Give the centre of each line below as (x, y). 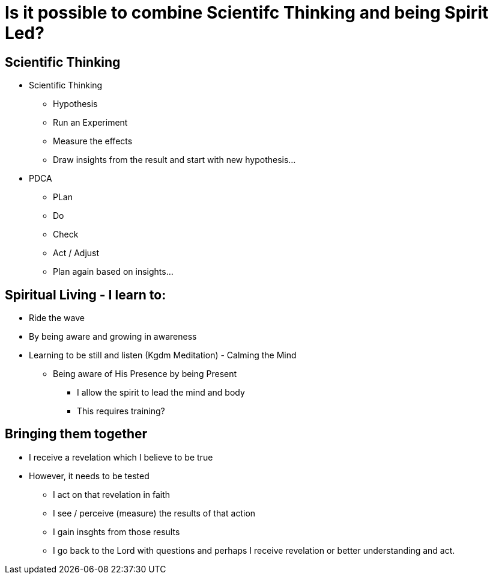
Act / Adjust (76, 253)
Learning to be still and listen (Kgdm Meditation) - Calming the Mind (163, 355)
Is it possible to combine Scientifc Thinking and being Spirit (247, 13)
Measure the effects (93, 141)
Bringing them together (76, 434)
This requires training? (121, 411)
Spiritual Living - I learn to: (86, 295)
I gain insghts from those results (116, 532)
